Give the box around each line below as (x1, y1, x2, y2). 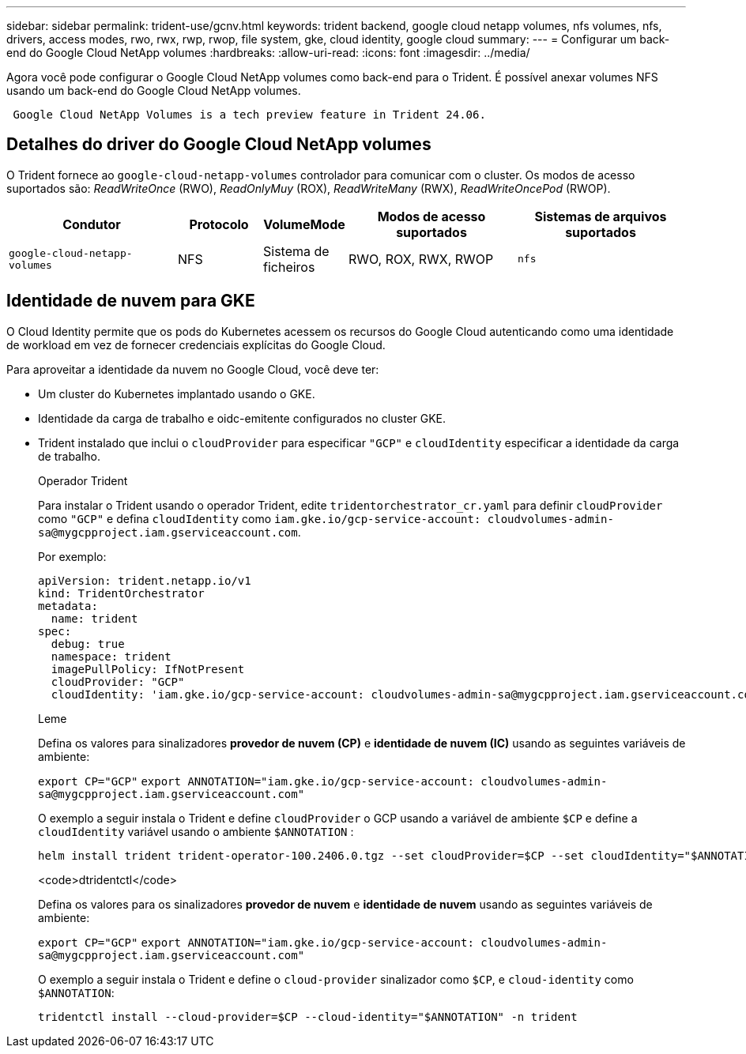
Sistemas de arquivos (534, 208, 667, 224)
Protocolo (189, 216, 249, 232)
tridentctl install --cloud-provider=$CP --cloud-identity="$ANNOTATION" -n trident (38, 1010, 578, 1023)
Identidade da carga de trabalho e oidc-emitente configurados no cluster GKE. (38, 411, 446, 425)
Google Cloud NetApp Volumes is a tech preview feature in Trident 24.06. (13, 108, 486, 121)
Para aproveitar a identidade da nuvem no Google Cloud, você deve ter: (6, 362, 379, 376)
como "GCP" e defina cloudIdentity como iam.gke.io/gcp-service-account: (38, 511, 481, 525)
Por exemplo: (38, 549, 107, 563)
